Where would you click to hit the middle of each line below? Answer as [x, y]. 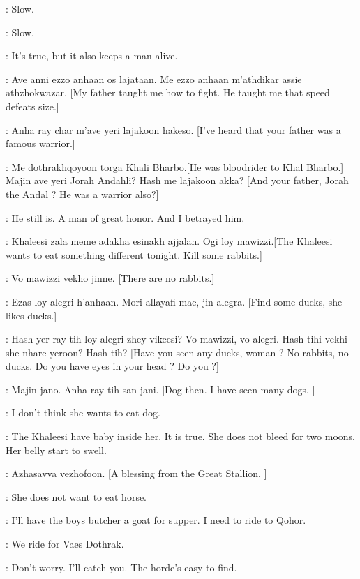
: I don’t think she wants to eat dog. [83, 413]
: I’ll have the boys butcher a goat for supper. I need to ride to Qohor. [156, 520]
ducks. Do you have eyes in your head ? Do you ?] [112, 366]
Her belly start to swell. [56, 450]
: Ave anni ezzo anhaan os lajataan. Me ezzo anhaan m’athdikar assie [154, 78]
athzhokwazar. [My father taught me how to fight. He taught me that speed [168, 92]
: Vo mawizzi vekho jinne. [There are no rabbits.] [110, 278]
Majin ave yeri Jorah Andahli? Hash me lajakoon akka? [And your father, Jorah [177, 180]
